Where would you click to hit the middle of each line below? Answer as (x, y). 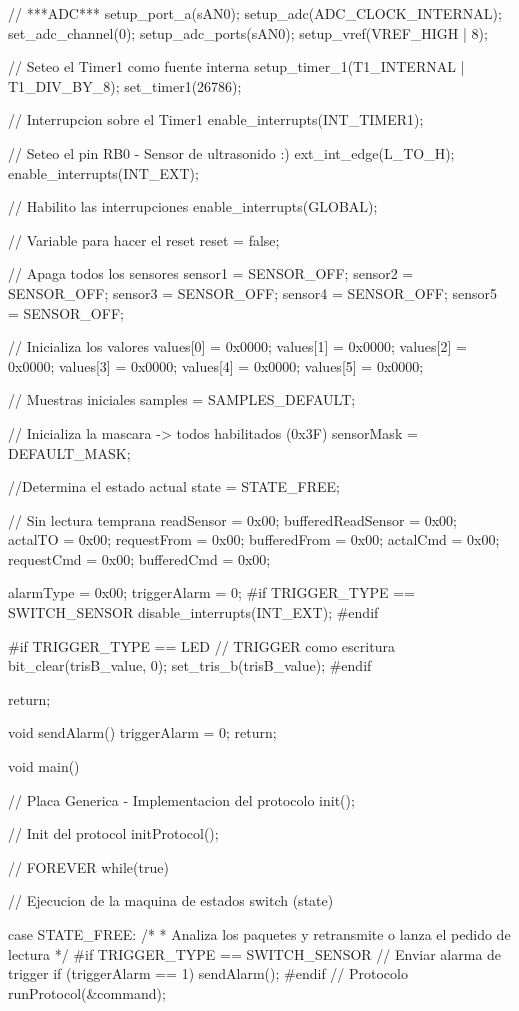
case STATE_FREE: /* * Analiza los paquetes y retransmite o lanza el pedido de (259, 934)
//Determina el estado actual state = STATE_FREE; (174, 486)
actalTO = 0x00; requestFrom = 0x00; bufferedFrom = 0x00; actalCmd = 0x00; (254, 539)
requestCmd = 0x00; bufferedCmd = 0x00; (139, 558)
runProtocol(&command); (87, 992)
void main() (44, 766)
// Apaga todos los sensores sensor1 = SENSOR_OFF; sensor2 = (211, 273)
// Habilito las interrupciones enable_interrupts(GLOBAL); (193, 206)
